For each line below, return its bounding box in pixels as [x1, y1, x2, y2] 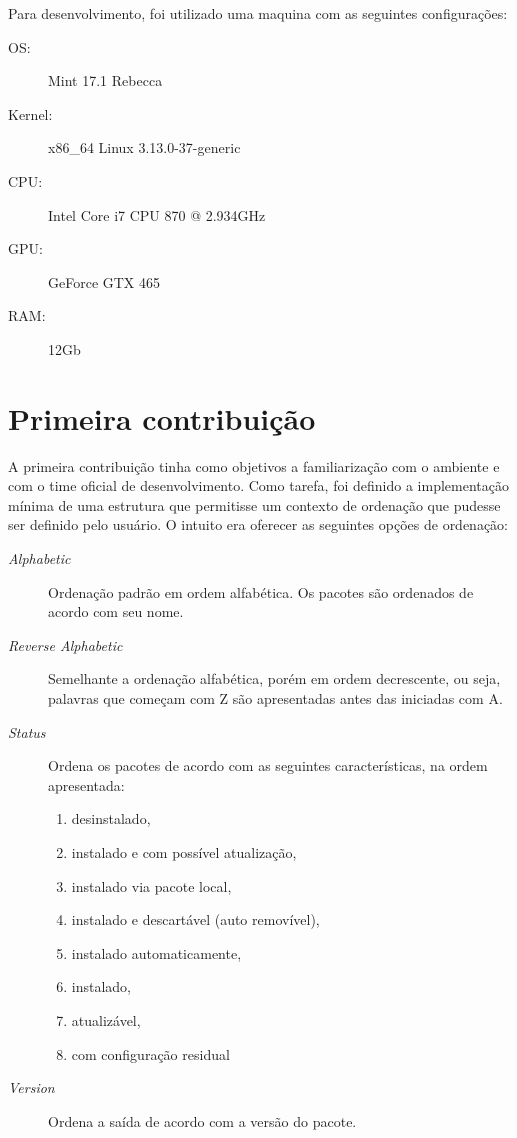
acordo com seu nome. [48, 601, 184, 622]
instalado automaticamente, [71, 942, 242, 963]
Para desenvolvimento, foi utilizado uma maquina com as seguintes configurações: [8, 3, 508, 23]
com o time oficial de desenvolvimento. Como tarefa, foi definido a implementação [8, 475, 509, 496]
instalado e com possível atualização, [71, 841, 297, 862]
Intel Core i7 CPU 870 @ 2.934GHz [48, 204, 266, 225]
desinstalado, [71, 808, 151, 829]
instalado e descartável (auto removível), [71, 909, 320, 930]
